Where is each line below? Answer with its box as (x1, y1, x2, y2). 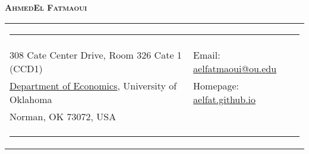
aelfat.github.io (193, 92, 256, 106)
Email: (193, 47, 220, 62)
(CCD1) (10, 61, 43, 75)
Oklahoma (10, 92, 52, 106)
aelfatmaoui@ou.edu (193, 61, 277, 75)
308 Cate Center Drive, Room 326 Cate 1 (10, 47, 182, 62)
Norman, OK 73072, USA (10, 109, 116, 123)
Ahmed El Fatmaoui (5, 1, 87, 13)
